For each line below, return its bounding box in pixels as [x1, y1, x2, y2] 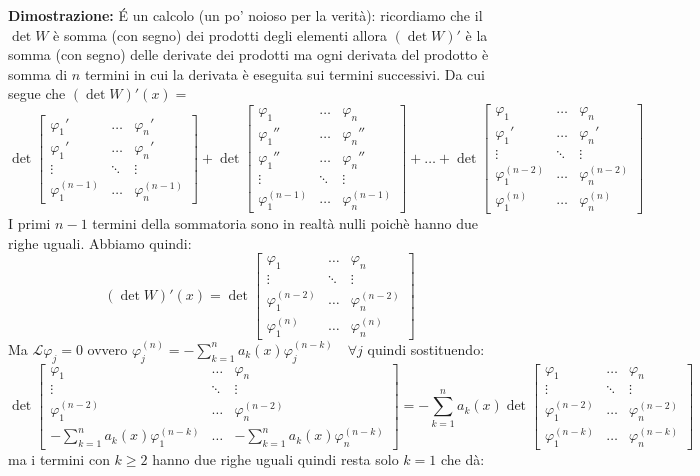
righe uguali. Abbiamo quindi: [8, 232, 192, 253]
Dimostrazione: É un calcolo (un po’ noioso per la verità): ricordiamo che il [8, 5, 483, 25]
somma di [8, 63, 68, 84]
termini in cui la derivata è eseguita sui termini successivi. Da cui [84, 63, 485, 84]
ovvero [87, 338, 128, 359]
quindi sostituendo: [367, 338, 485, 359]
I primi [8, 213, 51, 234]
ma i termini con [8, 448, 110, 469]
